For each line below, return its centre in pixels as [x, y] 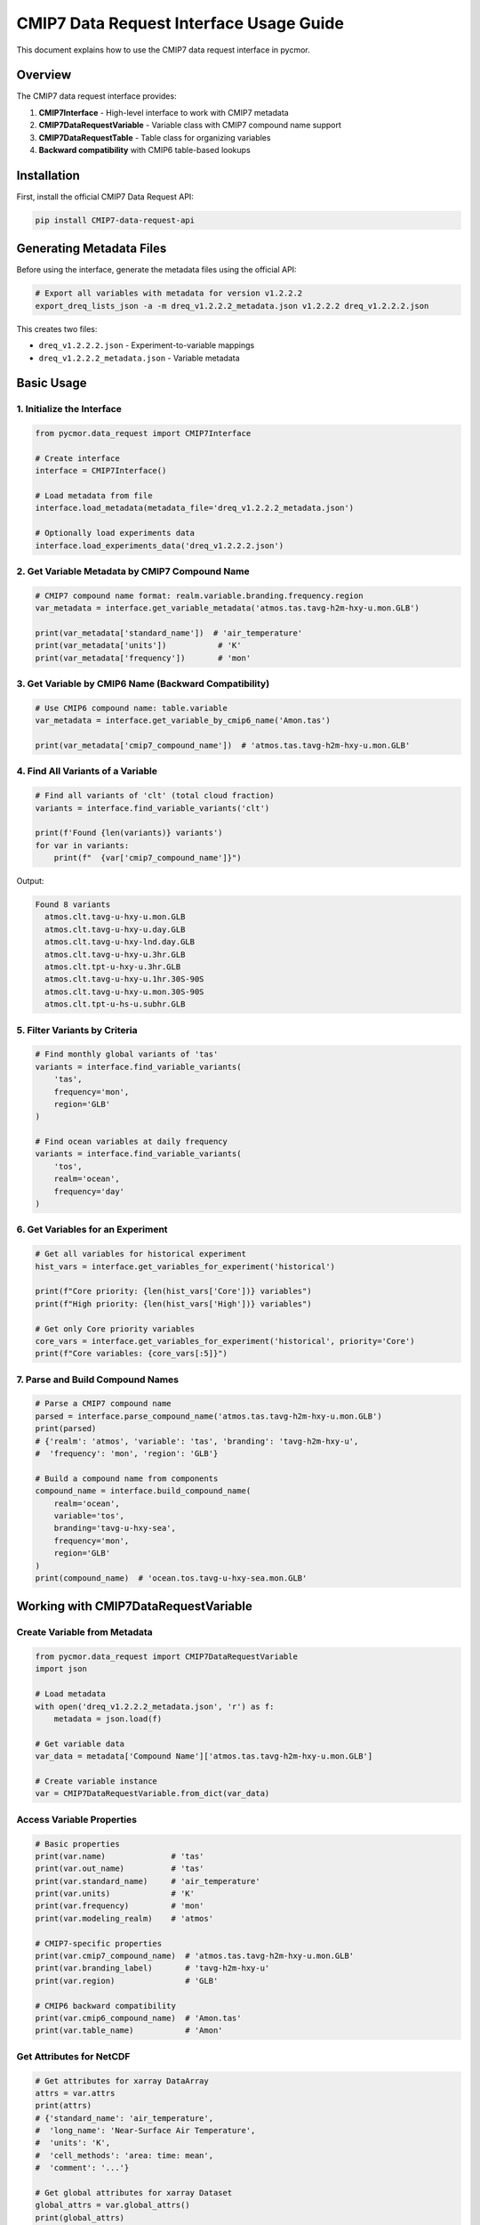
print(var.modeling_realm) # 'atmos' [124, 1918]
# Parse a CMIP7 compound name [104, 1404]
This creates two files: [57, 328]
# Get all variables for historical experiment [140, 1254]
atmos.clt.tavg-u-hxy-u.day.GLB [115, 929]
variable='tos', [89, 1516]
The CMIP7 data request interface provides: [96, 96]
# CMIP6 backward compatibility [106, 2006]
